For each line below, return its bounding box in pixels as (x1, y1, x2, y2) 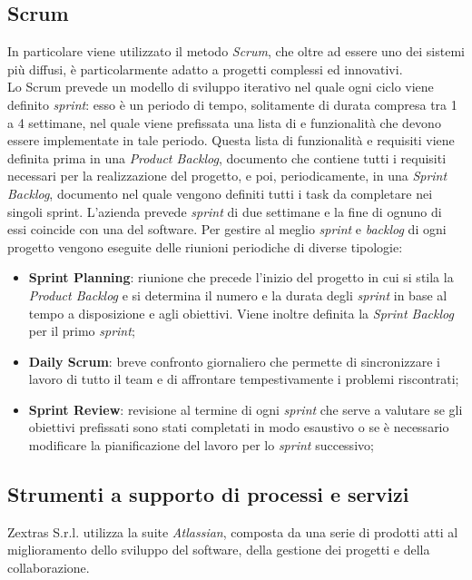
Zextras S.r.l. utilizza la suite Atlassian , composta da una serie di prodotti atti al (7, 522, 458, 541)
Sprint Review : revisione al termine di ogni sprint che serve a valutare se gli (28, 399, 463, 418)
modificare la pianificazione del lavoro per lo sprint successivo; (28, 436, 374, 455)
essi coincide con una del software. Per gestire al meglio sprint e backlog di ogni (7, 220, 447, 239)
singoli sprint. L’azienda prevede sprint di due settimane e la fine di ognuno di (7, 202, 442, 221)
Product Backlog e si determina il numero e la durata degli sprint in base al (28, 285, 447, 304)
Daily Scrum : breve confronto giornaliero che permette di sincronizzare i (28, 351, 440, 370)
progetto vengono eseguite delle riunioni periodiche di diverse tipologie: (7, 237, 403, 256)
